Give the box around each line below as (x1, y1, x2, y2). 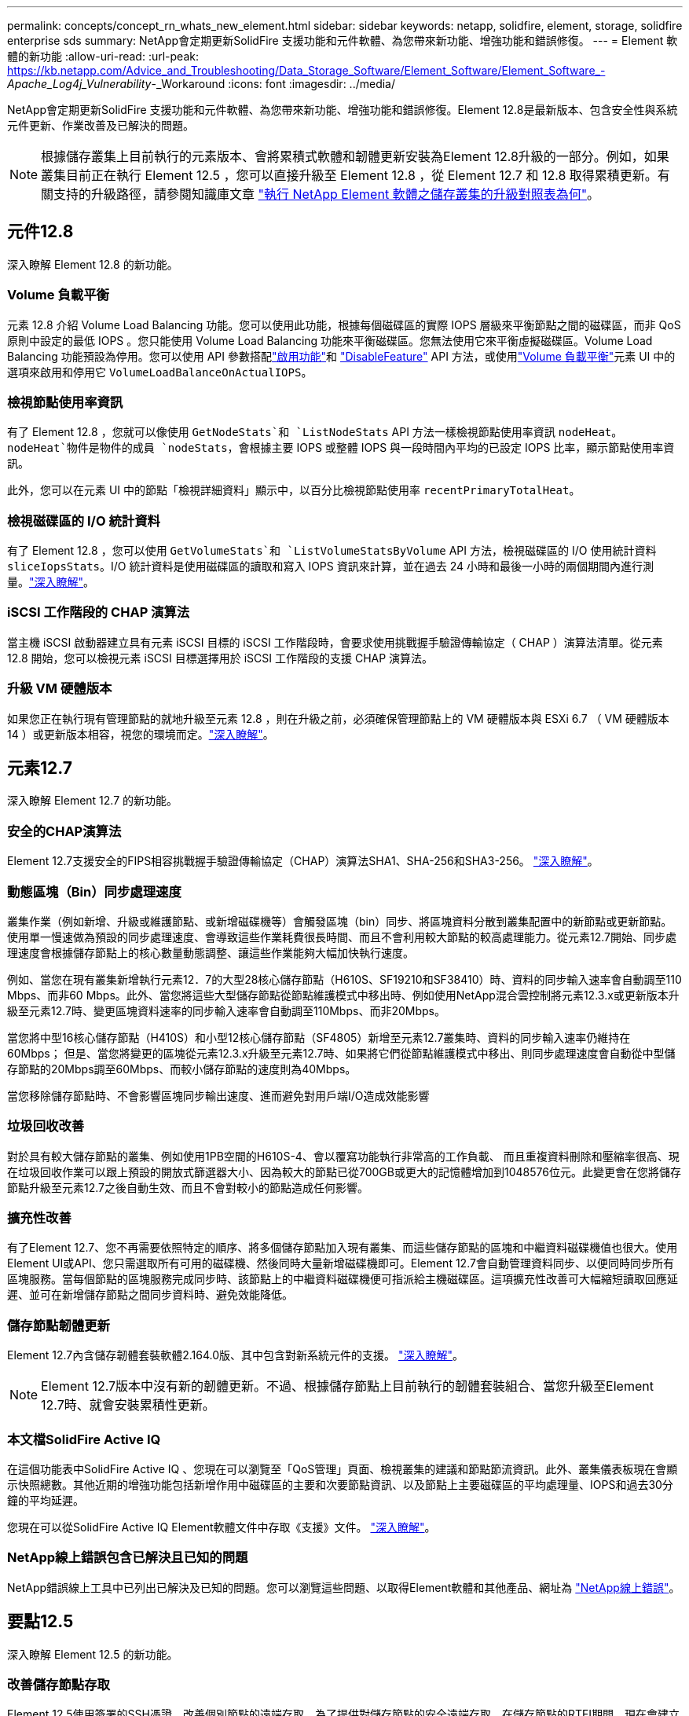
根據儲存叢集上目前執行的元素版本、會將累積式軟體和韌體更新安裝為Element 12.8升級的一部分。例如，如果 (41, 148, 669, 164)
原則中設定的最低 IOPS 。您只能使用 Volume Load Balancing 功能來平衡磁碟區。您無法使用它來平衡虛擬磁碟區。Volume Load (7, 333, 653, 347)
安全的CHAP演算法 (7, 823, 122, 839)
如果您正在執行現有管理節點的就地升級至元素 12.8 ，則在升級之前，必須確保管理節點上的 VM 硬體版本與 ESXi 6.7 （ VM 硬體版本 (7, 711, 669, 725)
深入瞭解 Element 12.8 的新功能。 (7, 257, 178, 271)
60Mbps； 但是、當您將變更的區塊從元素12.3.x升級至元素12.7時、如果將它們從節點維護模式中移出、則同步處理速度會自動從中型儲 (7, 1046, 676, 1060)
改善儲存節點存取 (7, 1676, 110, 1692)
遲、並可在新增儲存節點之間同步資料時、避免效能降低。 (7, 1288, 293, 1302)
